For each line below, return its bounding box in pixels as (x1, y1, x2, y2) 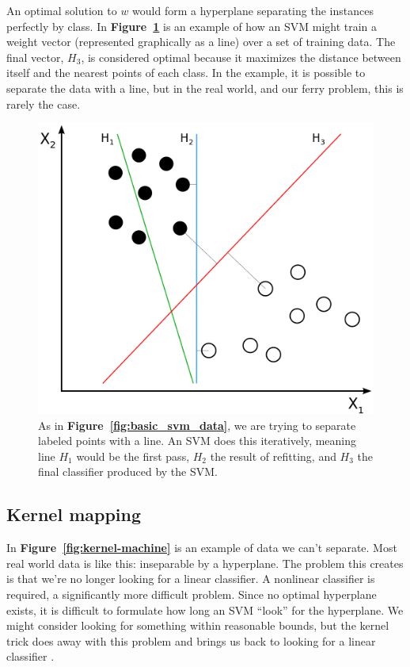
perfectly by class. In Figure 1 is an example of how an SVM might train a (6, 17, 378, 34)
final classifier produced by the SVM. (38, 463, 218, 480)
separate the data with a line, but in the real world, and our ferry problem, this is (6, 79, 404, 96)
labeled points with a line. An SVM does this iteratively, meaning (38, 432, 357, 449)
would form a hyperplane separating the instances (132, 2, 374, 18)
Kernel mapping (6, 502, 142, 527)
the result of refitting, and (210, 447, 336, 464)
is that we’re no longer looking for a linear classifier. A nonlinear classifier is (6, 570, 375, 587)
